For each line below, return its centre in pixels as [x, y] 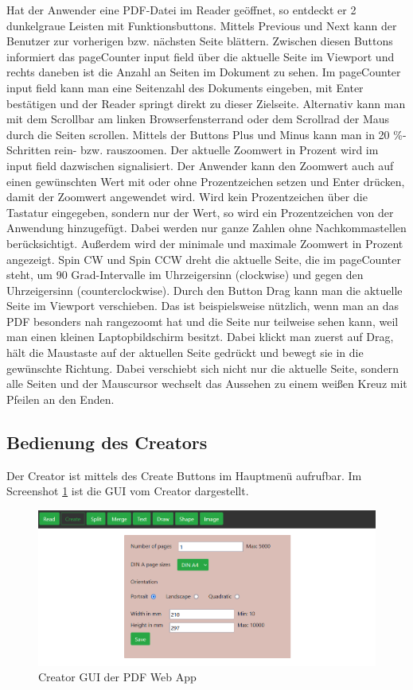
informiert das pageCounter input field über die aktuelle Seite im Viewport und [201, 56]
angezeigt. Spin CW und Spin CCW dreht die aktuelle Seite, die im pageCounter [204, 259]
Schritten [29, 150]
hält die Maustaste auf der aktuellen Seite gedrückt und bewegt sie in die [185, 353]
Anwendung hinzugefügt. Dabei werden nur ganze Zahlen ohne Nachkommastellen [206, 228]
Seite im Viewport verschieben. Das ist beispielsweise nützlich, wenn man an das [203, 306]
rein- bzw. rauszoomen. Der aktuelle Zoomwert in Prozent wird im [216, 150]
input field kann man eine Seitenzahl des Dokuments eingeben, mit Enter [185, 87]
